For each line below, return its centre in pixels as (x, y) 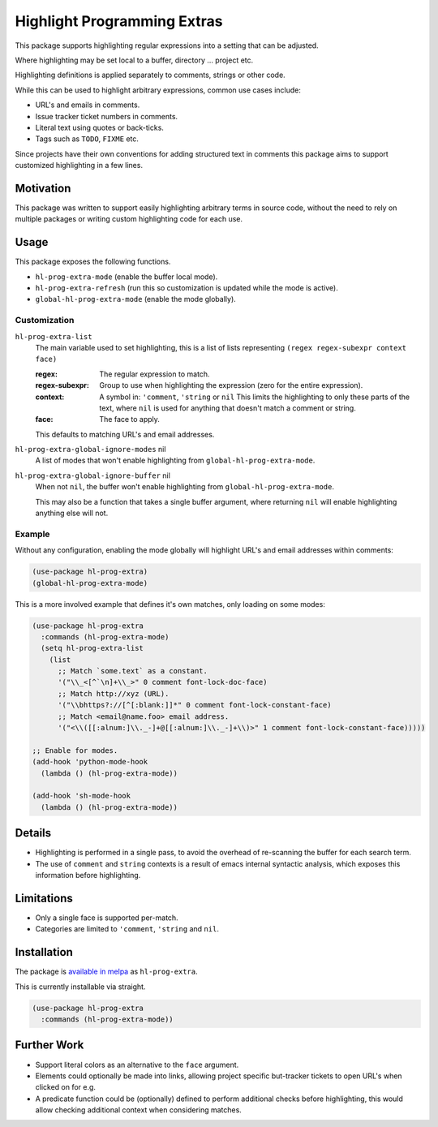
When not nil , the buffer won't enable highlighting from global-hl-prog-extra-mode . (185, 487)
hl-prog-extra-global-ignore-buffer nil (92, 475)
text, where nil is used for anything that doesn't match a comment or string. (228, 408)
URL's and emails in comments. (88, 105)
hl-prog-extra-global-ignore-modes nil (90, 450)
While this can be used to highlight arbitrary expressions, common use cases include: (158, 90)
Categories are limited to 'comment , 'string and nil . (127, 929)
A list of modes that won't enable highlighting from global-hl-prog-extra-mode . (175, 460)
